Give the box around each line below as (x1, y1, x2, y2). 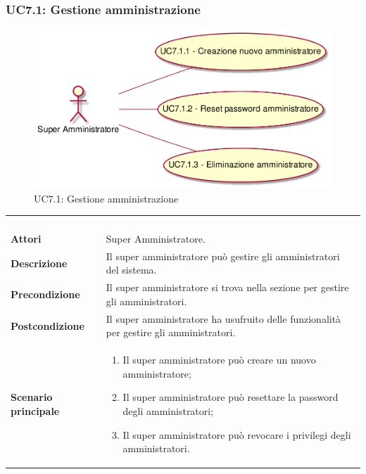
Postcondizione (11, 318, 84, 333)
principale (11, 403, 60, 418)
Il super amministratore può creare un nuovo (122, 352, 316, 367)
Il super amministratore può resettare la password (122, 390, 339, 404)
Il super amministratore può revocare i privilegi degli (122, 427, 351, 442)
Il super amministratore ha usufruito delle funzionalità (106, 311, 341, 326)
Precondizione (11, 287, 80, 302)
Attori (11, 231, 42, 245)
